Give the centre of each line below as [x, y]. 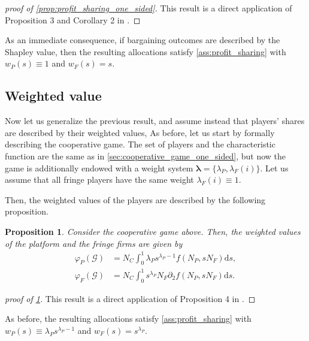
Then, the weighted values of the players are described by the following [135, 199]
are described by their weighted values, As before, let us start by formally [140, 132]
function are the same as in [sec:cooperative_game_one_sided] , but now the [145, 156]
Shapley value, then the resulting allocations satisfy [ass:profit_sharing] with [146, 51]
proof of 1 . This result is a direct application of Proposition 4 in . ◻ [130, 298]
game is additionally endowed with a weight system [99, 168]
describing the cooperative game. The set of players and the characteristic [140, 144]
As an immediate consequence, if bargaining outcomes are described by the [143, 40]
